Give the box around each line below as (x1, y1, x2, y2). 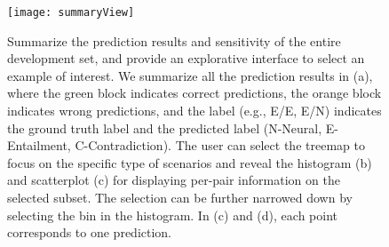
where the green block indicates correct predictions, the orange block (7, 84, 382, 102)
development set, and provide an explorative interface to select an (7, 49, 365, 68)
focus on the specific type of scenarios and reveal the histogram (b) (7, 153, 372, 171)
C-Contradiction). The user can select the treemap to (75, 136, 365, 155)
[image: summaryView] (7, 6, 135, 19)
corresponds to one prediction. (7, 223, 172, 242)
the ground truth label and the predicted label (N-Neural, (7, 118, 322, 137)
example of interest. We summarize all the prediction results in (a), (7, 66, 373, 84)
